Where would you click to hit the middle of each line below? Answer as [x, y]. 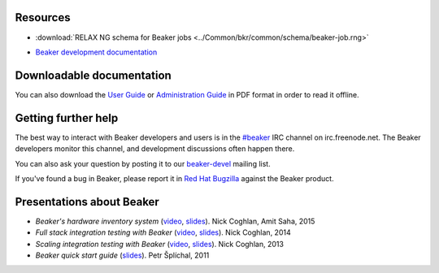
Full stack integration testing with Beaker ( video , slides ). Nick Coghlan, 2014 [163, 232]
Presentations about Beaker [87, 202]
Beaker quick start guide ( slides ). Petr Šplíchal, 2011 [122, 255]
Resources [43, 17]
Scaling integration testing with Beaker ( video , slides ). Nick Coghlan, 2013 [160, 244]
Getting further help [67, 118]
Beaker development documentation [96, 52]
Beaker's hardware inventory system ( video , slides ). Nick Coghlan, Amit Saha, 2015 [175, 221]
